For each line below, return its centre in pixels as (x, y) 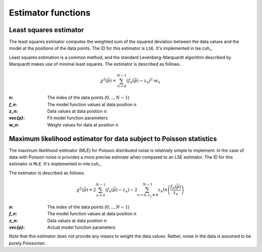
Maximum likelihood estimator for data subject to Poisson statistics (113, 139)
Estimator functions (50, 13)
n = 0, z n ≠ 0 (148, 195)
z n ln (163, 190)
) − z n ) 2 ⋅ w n (148, 81)
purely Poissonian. (27, 243)
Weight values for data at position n (83, 125)
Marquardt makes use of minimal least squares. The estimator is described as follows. (95, 64)
